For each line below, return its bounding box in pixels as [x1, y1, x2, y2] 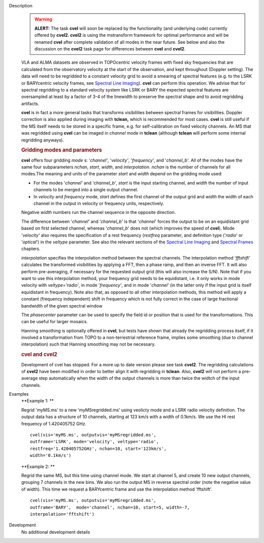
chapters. [21, 246, 41, 252]
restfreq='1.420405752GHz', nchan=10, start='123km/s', [30, 446, 167, 451]
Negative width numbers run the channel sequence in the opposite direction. [21, 210, 176, 215]
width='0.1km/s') [30, 453, 71, 458]
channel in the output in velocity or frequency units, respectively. [33, 201, 164, 207]
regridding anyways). [21, 137, 65, 143]
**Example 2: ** [21, 463, 55, 470]
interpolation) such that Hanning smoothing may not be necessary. [21, 341, 156, 347]
